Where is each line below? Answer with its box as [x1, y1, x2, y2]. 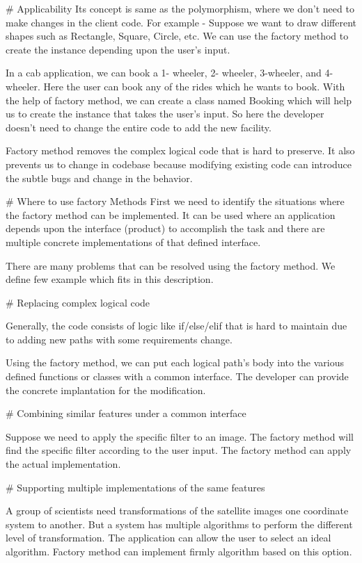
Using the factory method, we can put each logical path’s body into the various [6, 355, 345, 370]
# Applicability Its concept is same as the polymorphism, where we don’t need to [6, 1, 354, 15]
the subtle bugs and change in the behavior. [6, 170, 193, 185]
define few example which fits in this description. [6, 272, 214, 286]
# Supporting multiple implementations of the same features [6, 480, 265, 494]
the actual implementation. [6, 457, 121, 471]
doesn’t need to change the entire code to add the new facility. [6, 120, 271, 134]
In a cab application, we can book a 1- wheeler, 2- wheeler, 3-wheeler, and [6, 65, 322, 80]
